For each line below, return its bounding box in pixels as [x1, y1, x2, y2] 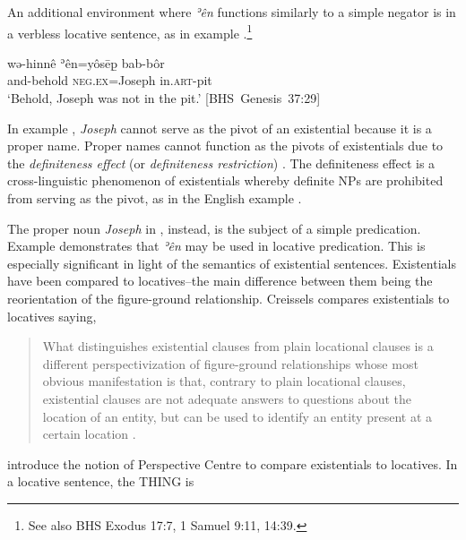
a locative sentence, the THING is [7, 472, 194, 491]
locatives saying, [7, 306, 97, 325]
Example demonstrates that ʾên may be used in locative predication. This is [7, 236, 426, 255]
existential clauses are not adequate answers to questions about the [42, 389, 412, 407]
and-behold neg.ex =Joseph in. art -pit [7, 71, 212, 90]
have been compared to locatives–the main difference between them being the [7, 271, 433, 290]
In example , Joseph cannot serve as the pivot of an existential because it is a [7, 118, 432, 137]
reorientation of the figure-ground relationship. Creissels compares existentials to [7, 288, 450, 307]
